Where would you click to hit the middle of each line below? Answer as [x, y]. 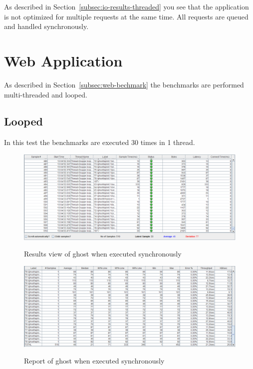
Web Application [63, 60]
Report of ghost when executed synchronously [94, 361]
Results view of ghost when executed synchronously [103, 254]
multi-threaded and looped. [46, 94]
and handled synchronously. [46, 26]
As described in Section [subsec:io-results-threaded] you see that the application [126, 6]
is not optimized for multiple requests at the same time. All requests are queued [126, 16]
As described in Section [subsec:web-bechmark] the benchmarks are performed [124, 84]
